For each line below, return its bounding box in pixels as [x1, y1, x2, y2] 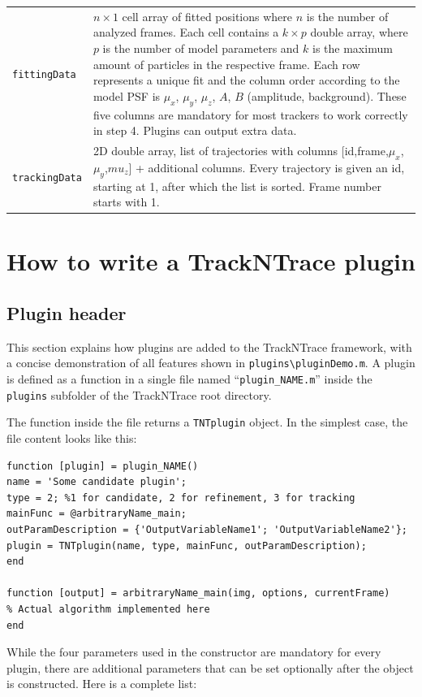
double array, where [310, 24, 408, 41]
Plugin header [6, 301, 127, 325]
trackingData [12, 171, 82, 184]
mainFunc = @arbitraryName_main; [6, 508, 187, 520]
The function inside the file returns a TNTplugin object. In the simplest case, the [6, 413, 408, 431]
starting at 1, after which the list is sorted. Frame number [93, 177, 381, 194]
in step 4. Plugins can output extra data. [93, 122, 297, 139]
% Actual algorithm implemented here [6, 603, 210, 615]
